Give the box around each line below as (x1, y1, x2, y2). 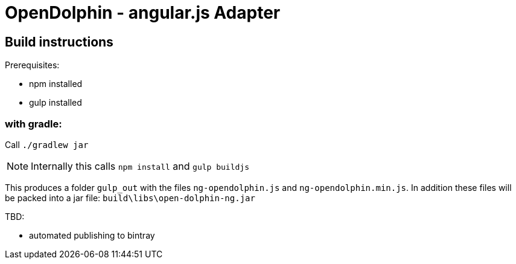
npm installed (29, 79, 83, 89)
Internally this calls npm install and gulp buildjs (31, 159, 249, 172)
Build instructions (5, 34, 113, 50)
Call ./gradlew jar (5, 139, 89, 150)
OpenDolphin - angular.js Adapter (5, 2, 281, 23)
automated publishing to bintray (29, 230, 155, 240)
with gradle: (5, 117, 62, 130)
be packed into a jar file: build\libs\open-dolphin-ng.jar (5, 192, 255, 203)
